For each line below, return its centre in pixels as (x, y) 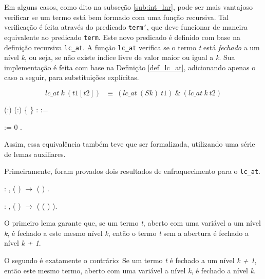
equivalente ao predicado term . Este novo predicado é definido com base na (122, 37)
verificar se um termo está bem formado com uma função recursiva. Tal (117, 17)
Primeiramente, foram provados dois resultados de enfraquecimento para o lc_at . (132, 171)
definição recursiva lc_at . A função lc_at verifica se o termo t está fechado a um (132, 47)
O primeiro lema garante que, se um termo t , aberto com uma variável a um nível (132, 223)
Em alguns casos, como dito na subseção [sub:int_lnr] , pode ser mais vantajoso (128, 7)
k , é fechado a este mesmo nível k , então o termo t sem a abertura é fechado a (126, 233)
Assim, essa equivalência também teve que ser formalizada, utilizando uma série (130, 144)
